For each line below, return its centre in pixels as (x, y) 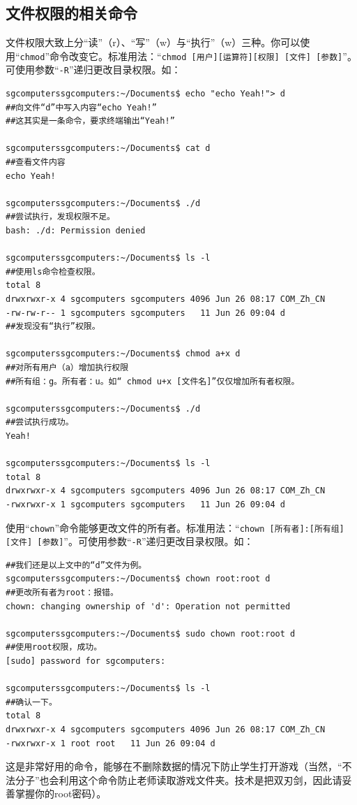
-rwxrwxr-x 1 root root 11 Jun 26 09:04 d (111, 743)
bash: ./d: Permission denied (76, 231)
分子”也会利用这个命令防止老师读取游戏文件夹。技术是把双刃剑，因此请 (178, 779)
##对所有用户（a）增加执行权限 (67, 367)
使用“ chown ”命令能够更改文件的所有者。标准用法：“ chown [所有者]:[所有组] (175, 527)
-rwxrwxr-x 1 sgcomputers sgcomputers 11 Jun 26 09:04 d (145, 504)
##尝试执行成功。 (40, 422)
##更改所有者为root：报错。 (62, 593)
